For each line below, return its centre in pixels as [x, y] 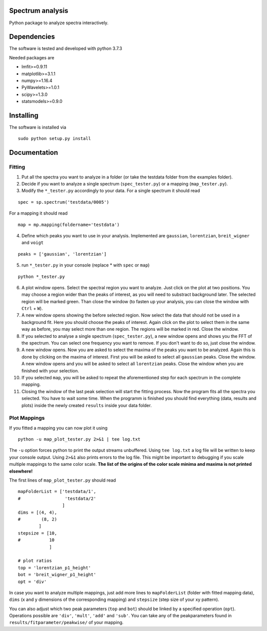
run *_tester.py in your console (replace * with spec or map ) [86, 265]
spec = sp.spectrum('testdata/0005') [64, 202]
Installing [24, 115]
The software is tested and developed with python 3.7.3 [66, 48]
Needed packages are [32, 57]
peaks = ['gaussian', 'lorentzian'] [62, 254]
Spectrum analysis [39, 11]
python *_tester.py [42, 276]
